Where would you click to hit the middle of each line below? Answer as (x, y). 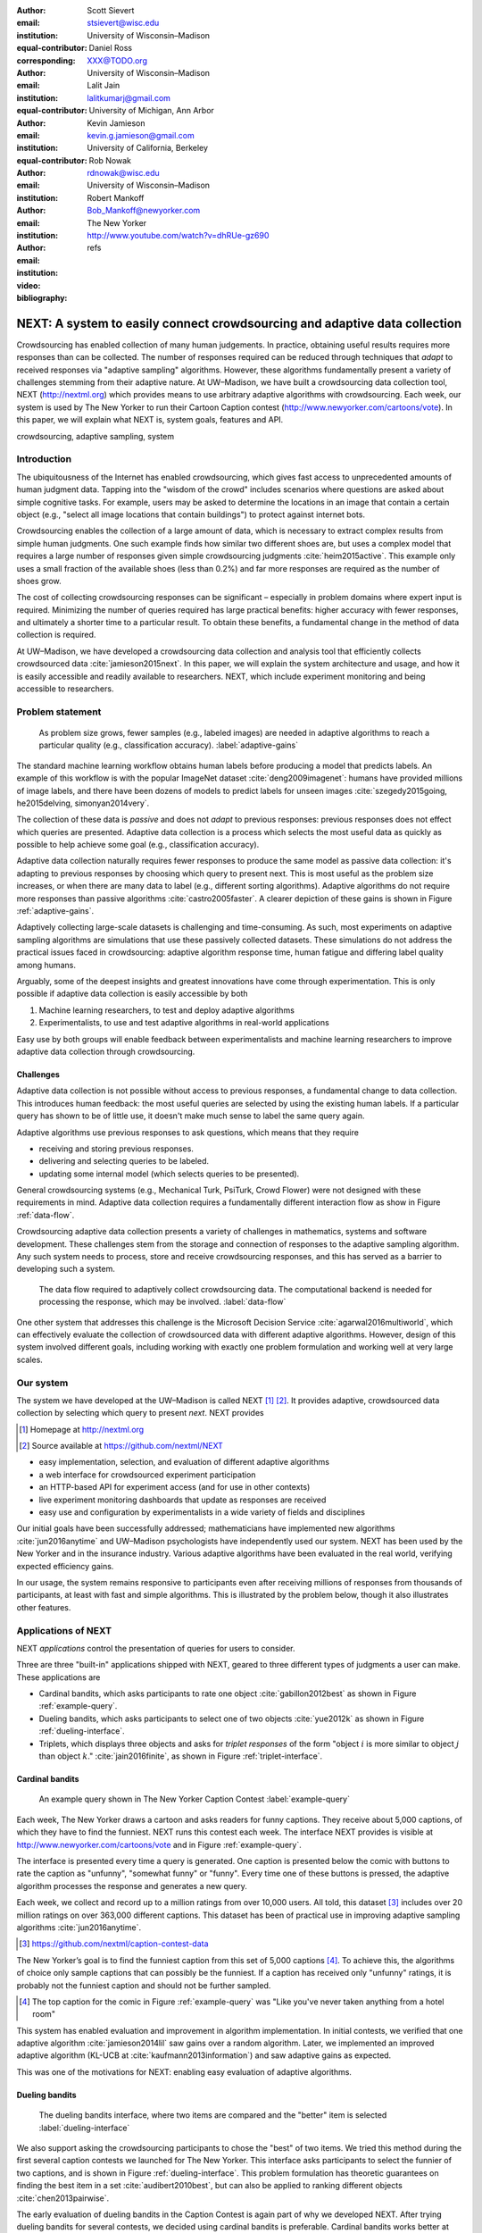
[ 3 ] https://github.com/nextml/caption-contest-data (114, 1944)
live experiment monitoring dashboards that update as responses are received (183, 1500)
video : (29, 285)
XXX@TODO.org (117, 60)
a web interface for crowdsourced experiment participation (147, 1475)
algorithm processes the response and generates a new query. (132, 1886)
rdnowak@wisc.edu (123, 173)
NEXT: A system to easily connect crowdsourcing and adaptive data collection (239, 323)
